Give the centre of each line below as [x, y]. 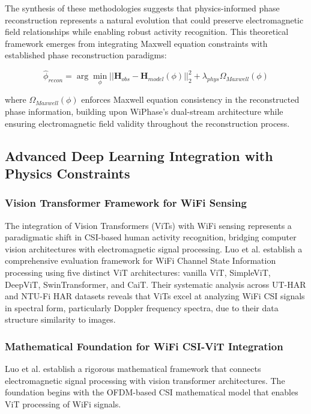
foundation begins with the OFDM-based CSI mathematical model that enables [152, 392]
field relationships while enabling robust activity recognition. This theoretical [147, 32]
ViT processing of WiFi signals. [63, 403]
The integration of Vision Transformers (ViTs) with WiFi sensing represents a [148, 225]
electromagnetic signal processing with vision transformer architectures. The [145, 380]
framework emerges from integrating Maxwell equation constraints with [136, 43]
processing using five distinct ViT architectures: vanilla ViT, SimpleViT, [138, 272]
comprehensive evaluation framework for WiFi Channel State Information [140, 260]
